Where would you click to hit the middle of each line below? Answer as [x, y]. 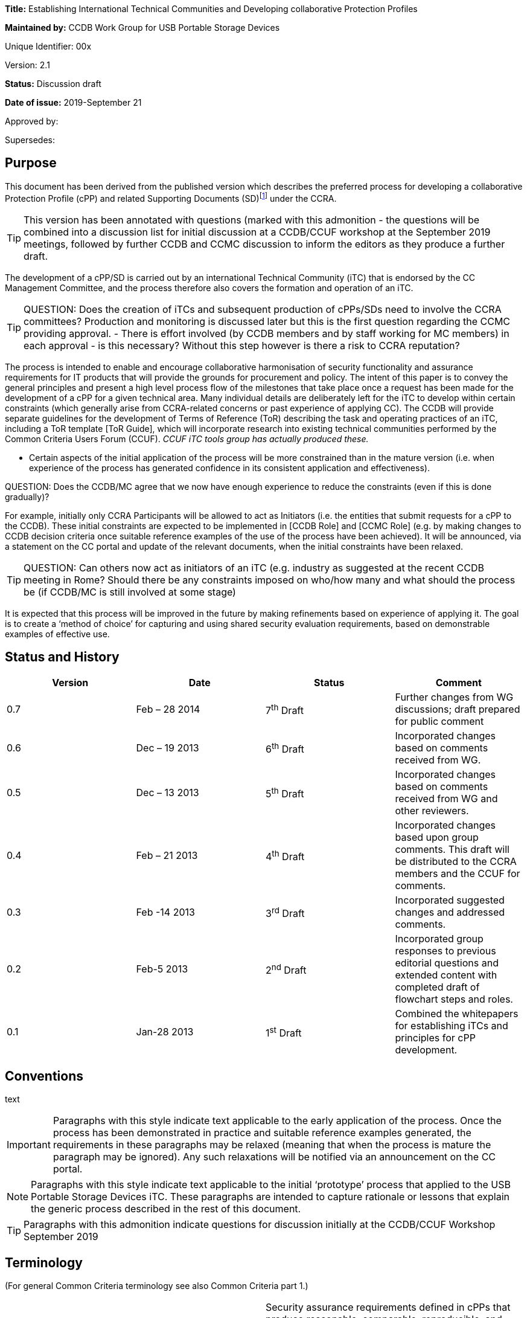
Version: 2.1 [27, 65]
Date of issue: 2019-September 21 [73, 102]
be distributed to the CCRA [456, 862]
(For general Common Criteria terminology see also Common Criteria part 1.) [157, 1286]
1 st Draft [284, 1032]
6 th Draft [285, 748]
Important [29, 1145]
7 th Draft [285, 709]
